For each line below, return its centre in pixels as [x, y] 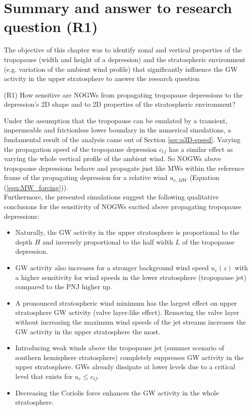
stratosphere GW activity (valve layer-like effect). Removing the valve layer [127, 312]
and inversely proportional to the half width [108, 241]
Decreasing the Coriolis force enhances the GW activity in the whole [117, 392]
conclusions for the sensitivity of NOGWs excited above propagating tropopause [123, 206]
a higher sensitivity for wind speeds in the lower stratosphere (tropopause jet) [131, 277]
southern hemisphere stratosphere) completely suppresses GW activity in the [129, 357]
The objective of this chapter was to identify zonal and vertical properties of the [123, 50]
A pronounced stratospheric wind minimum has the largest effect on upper [126, 303]
